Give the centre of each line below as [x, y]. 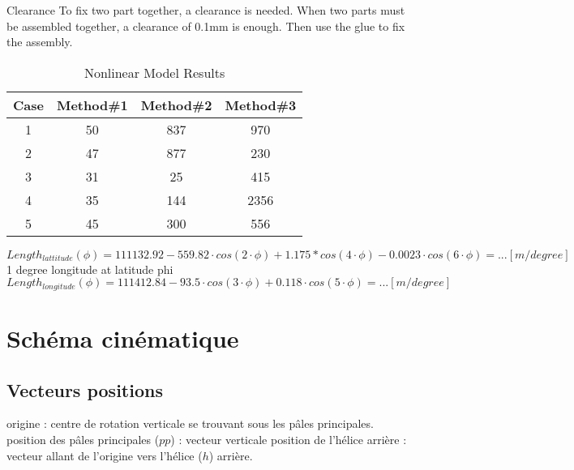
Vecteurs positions [85, 389]
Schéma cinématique [123, 338]
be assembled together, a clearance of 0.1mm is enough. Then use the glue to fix [206, 26]
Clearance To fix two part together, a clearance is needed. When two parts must [206, 10]
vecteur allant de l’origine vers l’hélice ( [105, 455]
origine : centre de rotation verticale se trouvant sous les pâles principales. [190, 423]
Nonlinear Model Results [154, 72]
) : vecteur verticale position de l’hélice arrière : [289, 439]
